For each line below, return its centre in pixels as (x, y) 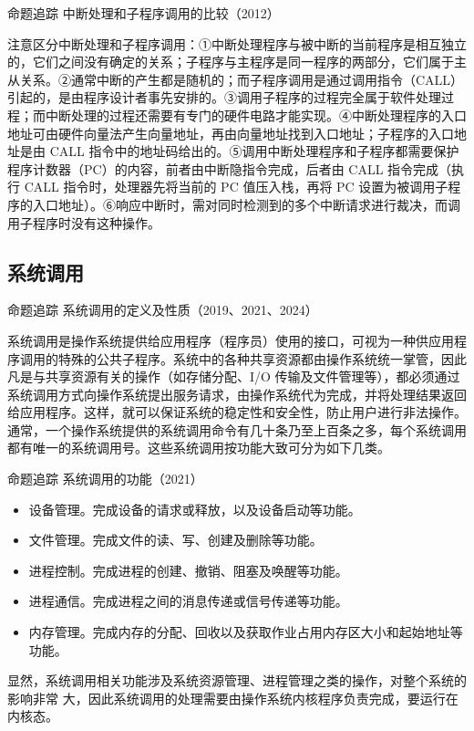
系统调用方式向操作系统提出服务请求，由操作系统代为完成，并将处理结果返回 (237, 394)
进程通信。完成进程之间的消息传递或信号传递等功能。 (188, 601)
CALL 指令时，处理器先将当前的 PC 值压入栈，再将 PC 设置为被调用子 (236, 187)
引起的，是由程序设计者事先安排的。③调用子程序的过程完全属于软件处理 (224, 97)
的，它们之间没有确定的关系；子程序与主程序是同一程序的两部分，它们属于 (231, 62)
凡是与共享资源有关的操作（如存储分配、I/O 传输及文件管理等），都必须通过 (234, 376)
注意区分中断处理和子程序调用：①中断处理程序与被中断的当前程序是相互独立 (237, 43)
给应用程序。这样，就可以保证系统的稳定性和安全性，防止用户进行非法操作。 (237, 412)
